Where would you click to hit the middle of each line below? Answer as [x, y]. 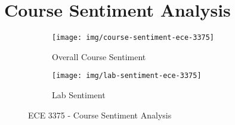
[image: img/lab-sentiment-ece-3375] [127, 76]
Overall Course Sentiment [99, 56]
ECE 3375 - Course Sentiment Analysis [100, 115]
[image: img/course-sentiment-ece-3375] [133, 38]
